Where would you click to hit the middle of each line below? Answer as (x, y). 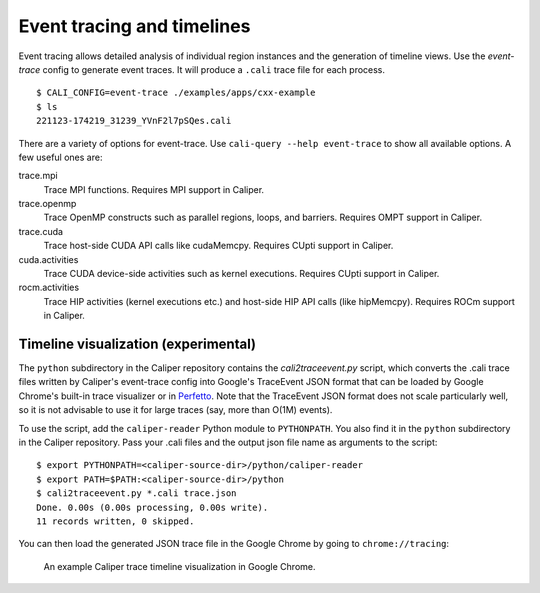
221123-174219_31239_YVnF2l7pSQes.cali (134, 121)
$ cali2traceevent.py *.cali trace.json (136, 493)
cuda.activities (48, 259)
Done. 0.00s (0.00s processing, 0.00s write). (152, 507)
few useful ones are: (60, 157)
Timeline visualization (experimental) (137, 344)
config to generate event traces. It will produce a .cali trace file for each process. (213, 69)
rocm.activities (49, 287)
